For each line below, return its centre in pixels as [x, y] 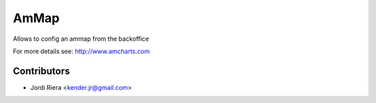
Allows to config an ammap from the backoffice [81, 39]
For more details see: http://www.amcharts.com [81, 51]
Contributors [41, 71]
